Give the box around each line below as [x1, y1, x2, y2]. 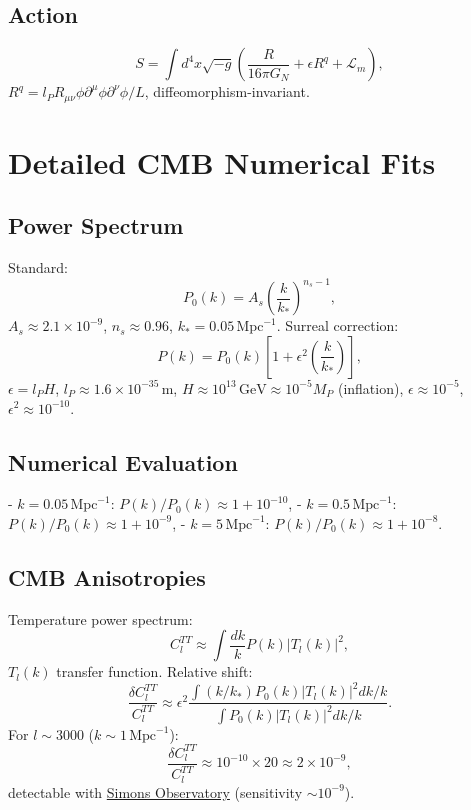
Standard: [8, 257, 68, 278]
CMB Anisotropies [8, 561, 206, 592]
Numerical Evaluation [8, 446, 238, 477]
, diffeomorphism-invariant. [144, 81, 310, 102]
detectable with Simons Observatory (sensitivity [8, 781, 303, 802]
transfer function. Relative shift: [56, 661, 253, 682]
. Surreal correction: [276, 315, 399, 336]
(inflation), [337, 377, 404, 398]
